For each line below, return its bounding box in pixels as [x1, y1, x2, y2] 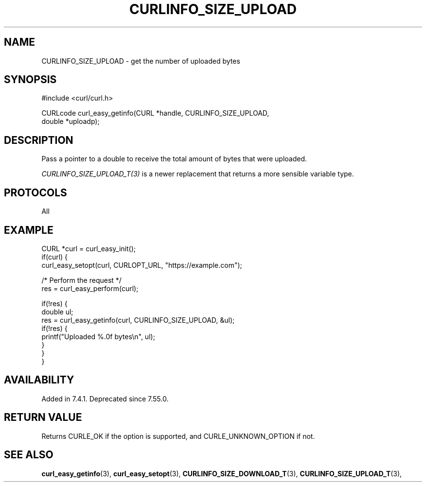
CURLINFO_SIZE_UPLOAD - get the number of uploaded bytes [41, 56, 240, 65]
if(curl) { [41, 252, 68, 261]
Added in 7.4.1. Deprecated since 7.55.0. [41, 394, 169, 403]
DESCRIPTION [4, 134, 73, 146]
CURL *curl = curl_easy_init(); [41, 244, 136, 253]
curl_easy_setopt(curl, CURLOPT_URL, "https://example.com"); [41, 260, 242, 269]
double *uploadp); [41, 117, 100, 126]
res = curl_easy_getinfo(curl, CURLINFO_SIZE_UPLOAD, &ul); [41, 315, 235, 324]
